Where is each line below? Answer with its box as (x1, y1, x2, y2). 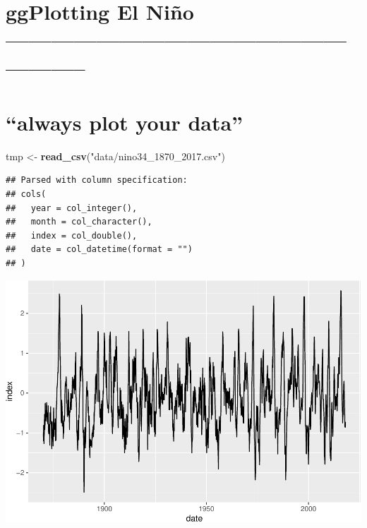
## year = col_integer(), (6, 203, 138, 213)
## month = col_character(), (6, 217, 152, 227)
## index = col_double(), (6, 230, 138, 241)
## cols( (6, 189, 47, 200)
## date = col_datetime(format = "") (6, 244, 193, 255)
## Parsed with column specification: (6, 175, 188, 186)
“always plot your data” (6, 107, 243, 136)
